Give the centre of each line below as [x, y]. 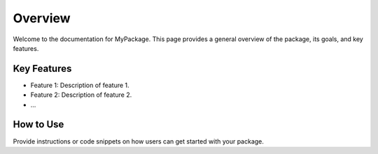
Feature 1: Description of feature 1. [80, 85]
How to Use [38, 124]
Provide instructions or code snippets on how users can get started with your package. [138, 141]
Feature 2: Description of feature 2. [81, 95]
